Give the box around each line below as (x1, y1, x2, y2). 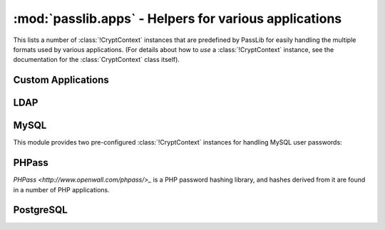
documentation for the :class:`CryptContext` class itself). (13, 56, 180, 64)
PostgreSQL (13, 204, 68, 216)
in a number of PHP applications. (13, 185, 110, 194)
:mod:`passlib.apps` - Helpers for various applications (13, 11, 342, 26)
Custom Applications (13, 74, 110, 86)
